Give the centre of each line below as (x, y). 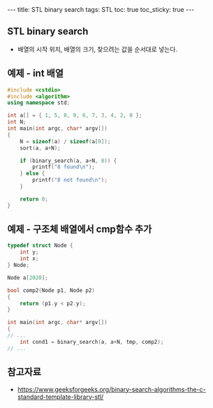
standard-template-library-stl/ (60, 397)
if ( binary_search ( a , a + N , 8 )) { (68, 161)
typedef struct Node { (40, 246)
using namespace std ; (39, 103)
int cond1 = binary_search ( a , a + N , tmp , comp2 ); (92, 342)
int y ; (29, 252)
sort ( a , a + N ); (40, 148)
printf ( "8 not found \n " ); (70, 180)
